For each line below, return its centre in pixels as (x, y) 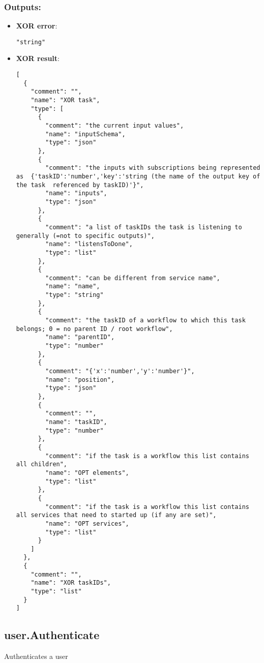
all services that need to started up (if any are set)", (116, 515)
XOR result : (38, 58)
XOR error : (37, 26)
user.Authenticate (52, 635)
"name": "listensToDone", (89, 244)
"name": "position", (80, 380)
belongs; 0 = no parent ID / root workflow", (94, 329)
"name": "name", (73, 287)
